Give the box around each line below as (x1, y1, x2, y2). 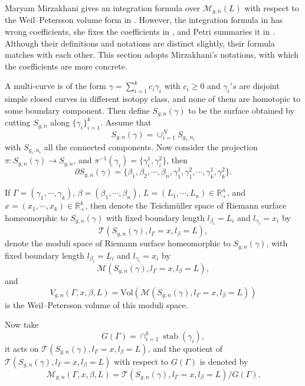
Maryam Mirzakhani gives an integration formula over (5, 2, 201, 14)
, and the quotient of (147, 342, 222, 354)
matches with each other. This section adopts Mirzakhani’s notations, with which (5, 48, 299, 61)
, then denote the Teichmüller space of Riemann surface (85, 199, 287, 212)
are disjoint (239, 80, 280, 92)
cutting (5, 116, 31, 128)
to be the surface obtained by (188, 104, 295, 116)
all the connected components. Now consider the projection (44, 140, 258, 153)
